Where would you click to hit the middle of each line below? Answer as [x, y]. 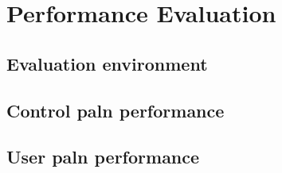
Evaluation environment [107, 63]
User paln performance [103, 157]
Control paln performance [116, 110]
